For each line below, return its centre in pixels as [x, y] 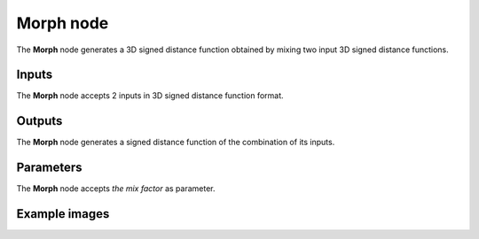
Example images [63, 214]
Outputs [39, 121]
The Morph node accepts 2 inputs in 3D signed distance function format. [150, 96]
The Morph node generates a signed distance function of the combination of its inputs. [176, 143]
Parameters [49, 168]
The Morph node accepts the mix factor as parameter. [116, 189]
